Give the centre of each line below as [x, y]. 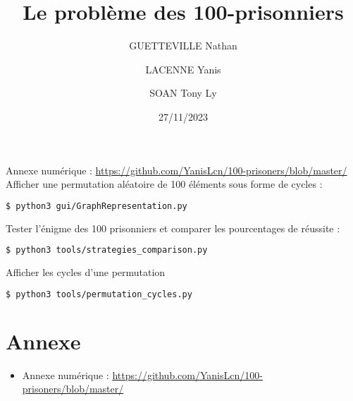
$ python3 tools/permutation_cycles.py [99, 294]
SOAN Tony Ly [183, 93]
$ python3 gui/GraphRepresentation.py [97, 206]
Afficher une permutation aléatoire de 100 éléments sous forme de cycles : [164, 184]
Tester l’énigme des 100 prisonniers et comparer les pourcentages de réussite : [173, 228]
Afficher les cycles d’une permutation [86, 272]
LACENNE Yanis [183, 69]
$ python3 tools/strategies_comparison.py [107, 250]
